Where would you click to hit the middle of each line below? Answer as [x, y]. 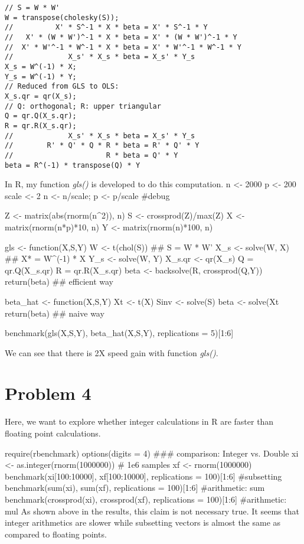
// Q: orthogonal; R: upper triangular [83, 106]
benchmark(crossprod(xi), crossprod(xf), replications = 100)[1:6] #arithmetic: [146, 499]
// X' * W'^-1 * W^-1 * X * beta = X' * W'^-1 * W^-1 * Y [123, 47]
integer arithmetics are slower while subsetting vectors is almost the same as [143, 522]
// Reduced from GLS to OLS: [62, 87]
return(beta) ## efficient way [59, 281]
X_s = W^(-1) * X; [41, 66]
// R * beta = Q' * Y [91, 155]
